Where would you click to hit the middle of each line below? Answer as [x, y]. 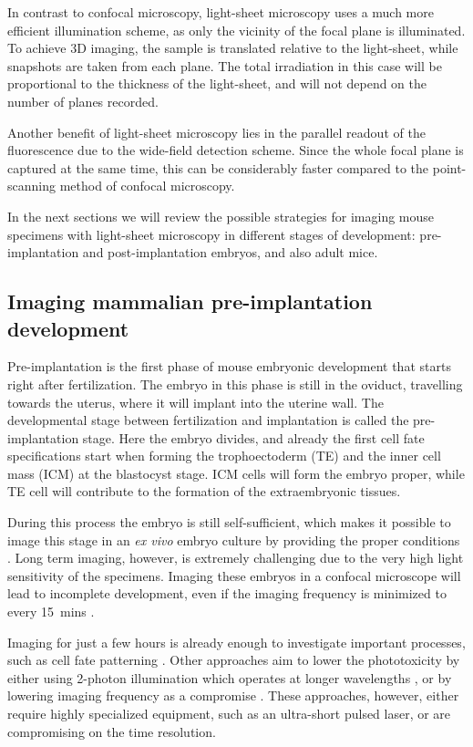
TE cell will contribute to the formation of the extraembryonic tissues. [204, 491]
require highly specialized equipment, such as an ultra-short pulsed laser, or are [229, 713]
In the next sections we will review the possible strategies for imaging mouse [221, 216]
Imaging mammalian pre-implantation [190, 301]
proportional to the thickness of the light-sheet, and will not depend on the [217, 83]
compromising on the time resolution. [112, 731]
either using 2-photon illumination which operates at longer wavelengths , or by [230, 677]
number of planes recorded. [83, 101]
